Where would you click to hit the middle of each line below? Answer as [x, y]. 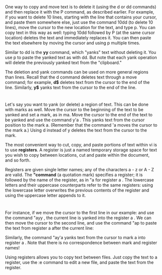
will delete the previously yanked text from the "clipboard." [63, 63]
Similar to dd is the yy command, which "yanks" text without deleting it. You [81, 52]
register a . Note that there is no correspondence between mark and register [81, 243]
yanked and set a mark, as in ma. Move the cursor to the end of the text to [79, 115]
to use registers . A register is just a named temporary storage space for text [81, 150]
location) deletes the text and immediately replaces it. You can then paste [78, 38]
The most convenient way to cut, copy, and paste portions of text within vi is [81, 145]
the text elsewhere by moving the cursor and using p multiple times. [73, 43]
